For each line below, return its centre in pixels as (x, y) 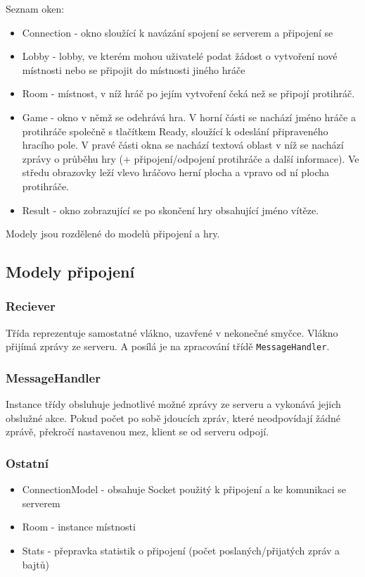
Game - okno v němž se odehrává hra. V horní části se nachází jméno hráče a (189, 117)
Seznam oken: (35, 8)
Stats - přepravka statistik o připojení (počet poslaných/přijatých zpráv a (181, 550)
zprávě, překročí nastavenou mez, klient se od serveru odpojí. (137, 432)
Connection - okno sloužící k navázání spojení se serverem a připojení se (178, 32)
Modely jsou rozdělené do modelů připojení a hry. (113, 234)
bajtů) (36, 564)
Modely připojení (70, 272)
